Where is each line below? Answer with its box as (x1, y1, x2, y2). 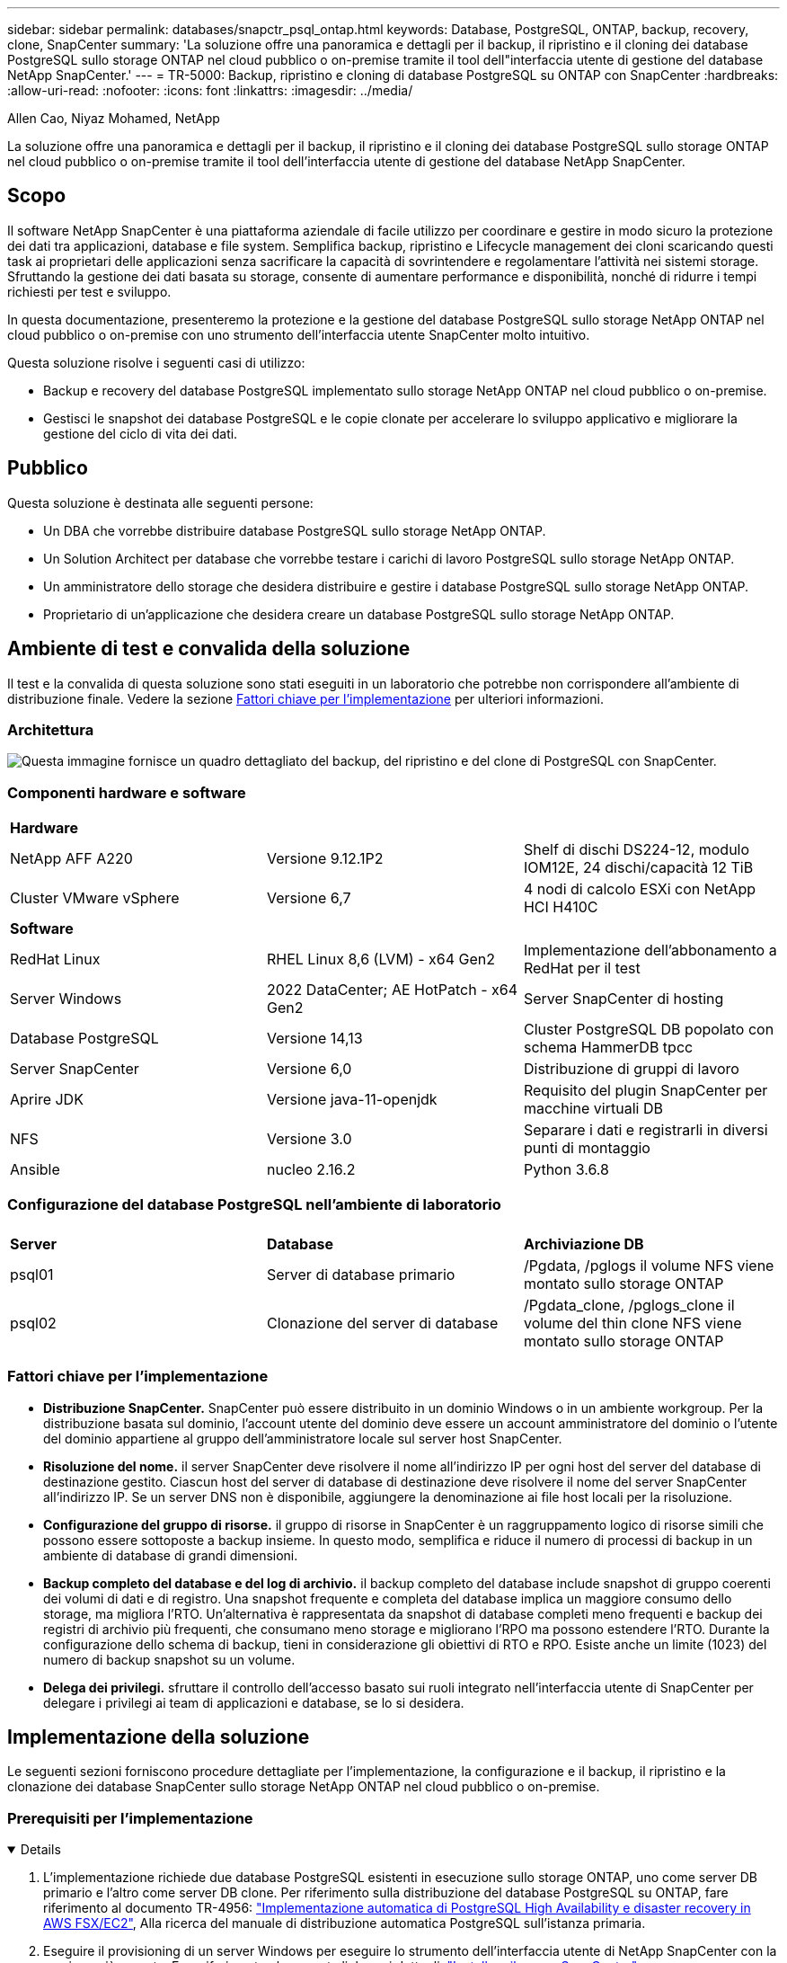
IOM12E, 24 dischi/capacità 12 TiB (523, 858, 754, 877)
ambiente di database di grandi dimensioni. (43, 1547, 298, 1563)
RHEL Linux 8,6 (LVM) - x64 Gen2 (266, 950, 496, 969)
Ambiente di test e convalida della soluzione (7, 637, 411, 661)
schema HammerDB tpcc (523, 1038, 694, 1057)
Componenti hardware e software (7, 783, 246, 802)
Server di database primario (266, 1265, 455, 1283)
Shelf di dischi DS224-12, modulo (523, 840, 750, 859)
